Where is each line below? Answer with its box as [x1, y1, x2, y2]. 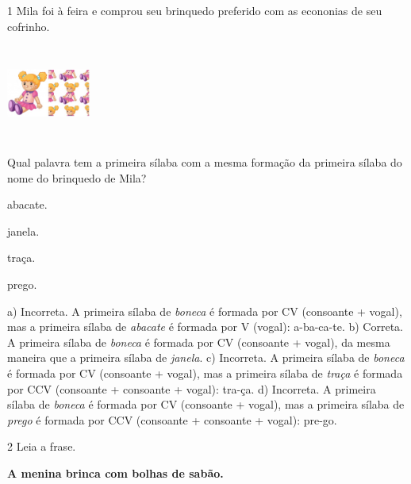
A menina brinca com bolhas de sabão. [7, 464, 224, 481]
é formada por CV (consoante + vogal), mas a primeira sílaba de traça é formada [7, 364, 403, 381]
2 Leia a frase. [7, 438, 76, 455]
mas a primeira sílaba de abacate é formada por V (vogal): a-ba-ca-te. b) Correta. [7, 318, 403, 335]
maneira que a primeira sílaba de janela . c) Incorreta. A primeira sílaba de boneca [7, 349, 405, 366]
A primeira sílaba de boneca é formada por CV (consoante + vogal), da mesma [7, 333, 390, 350]
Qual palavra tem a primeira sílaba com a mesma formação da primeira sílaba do [7, 154, 402, 171]
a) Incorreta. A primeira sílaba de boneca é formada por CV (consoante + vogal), [7, 302, 402, 319]
